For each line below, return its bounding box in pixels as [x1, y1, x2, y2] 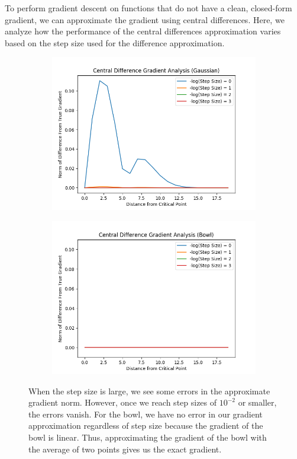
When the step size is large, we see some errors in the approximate [28, 384, 270, 397]
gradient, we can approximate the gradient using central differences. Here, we [5, 13, 285, 26]
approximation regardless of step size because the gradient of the [28, 419, 263, 432]
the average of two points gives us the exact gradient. [28, 442, 222, 455]
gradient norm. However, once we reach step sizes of [28, 396, 217, 409]
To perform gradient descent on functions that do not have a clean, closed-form [5, 2, 292, 14]
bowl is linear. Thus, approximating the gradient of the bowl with [28, 431, 267, 443]
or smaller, [238, 396, 277, 409]
